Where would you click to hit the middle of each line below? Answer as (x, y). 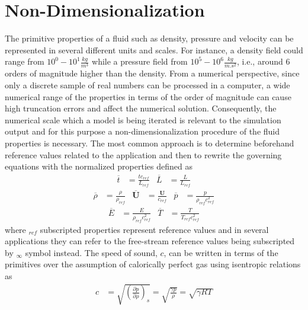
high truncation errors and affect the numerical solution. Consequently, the (141, 108)
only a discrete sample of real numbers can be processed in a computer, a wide (147, 85)
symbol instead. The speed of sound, (91, 252)
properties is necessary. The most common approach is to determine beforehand (150, 143)
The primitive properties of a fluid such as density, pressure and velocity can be (149, 38)
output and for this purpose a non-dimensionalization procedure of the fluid (142, 131)
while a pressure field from (140, 61)
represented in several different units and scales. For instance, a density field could (154, 49)
